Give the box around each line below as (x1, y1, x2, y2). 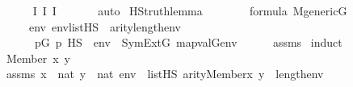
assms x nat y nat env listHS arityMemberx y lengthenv (6, 65, 324, 82)
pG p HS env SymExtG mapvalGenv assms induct (34, 34, 342, 51)
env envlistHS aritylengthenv (28, 18, 181, 35)
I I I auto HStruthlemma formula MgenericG (32, 2, 347, 19)
